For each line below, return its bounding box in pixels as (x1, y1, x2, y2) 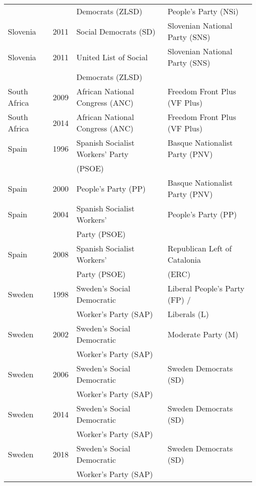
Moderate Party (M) (167, 328, 238, 340)
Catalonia (167, 254, 201, 265)
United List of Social (76, 51, 148, 63)
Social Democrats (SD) (76, 25, 156, 37)
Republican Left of (167, 243, 232, 254)
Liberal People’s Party (167, 283, 245, 294)
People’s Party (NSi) (167, 5, 239, 17)
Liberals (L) (167, 308, 209, 320)
